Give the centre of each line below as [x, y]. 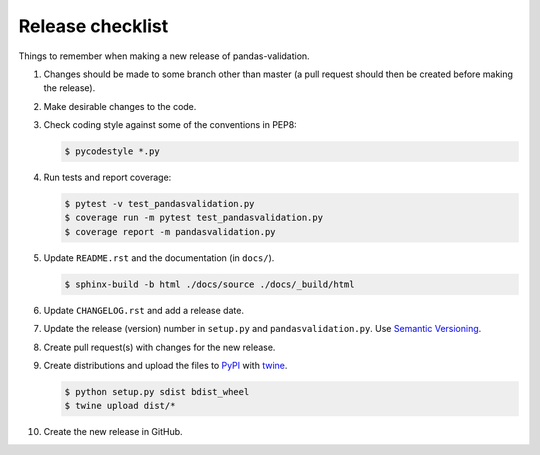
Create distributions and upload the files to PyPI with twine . [165, 365]
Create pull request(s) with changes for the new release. [159, 347]
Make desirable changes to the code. [120, 106]
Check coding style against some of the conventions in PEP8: [170, 125]
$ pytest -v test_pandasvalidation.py [159, 204]
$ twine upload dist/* [120, 406]
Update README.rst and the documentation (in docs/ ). [159, 257]
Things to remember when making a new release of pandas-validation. [164, 56]
